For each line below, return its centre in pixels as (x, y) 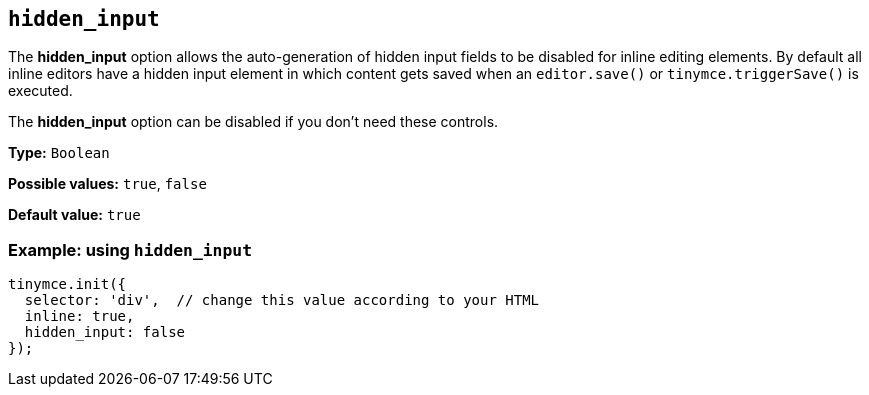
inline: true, (79, 316)
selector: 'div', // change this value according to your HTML (282, 300)
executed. (40, 91)
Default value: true (74, 215)
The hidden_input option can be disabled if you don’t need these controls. (253, 122)
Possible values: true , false (107, 184)
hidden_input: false (105, 332)
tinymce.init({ (67, 284)
